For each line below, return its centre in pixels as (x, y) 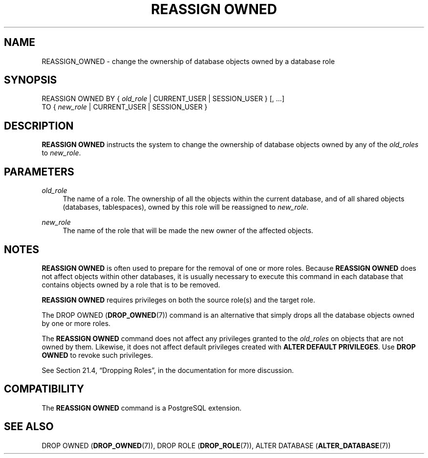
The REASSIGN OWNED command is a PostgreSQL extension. (142, 408)
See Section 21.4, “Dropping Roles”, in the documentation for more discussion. (168, 370)
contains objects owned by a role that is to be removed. (131, 284)
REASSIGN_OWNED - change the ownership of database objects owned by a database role (188, 61)
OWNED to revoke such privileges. (97, 355)
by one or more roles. (76, 323)
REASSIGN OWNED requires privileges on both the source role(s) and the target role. (178, 300)
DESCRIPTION (39, 126)
